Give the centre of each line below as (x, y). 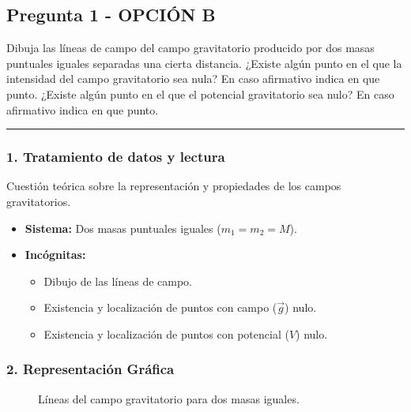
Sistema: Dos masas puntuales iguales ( (123, 228)
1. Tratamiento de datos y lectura (116, 157)
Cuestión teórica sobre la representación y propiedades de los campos (174, 186)
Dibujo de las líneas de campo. (118, 281)
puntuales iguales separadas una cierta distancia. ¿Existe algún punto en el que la (204, 63)
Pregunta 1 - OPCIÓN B (111, 15)
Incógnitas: (55, 255)
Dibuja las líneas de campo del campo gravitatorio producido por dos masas (190, 48)
